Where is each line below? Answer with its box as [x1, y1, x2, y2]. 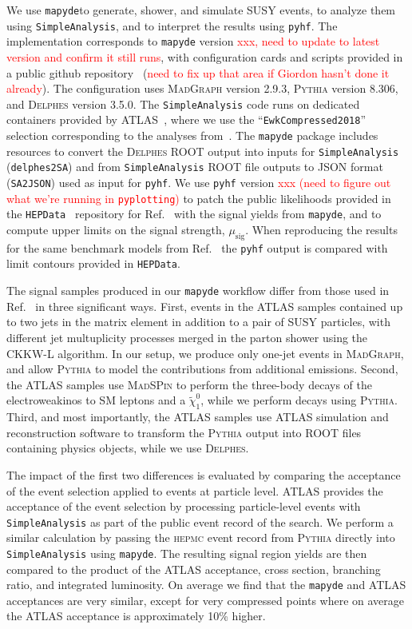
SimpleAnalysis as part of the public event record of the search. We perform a [6, 513, 394, 530]
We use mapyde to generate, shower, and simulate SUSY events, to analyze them [6, 2, 396, 18]
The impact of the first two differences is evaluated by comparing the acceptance [6, 466, 401, 483]
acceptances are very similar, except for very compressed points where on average [6, 591, 405, 608]
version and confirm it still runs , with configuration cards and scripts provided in [6, 48, 403, 65]
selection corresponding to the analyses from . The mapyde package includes [6, 127, 378, 144]
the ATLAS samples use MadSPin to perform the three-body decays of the [6, 376, 372, 392]
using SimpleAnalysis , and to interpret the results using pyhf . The [6, 17, 338, 34]
